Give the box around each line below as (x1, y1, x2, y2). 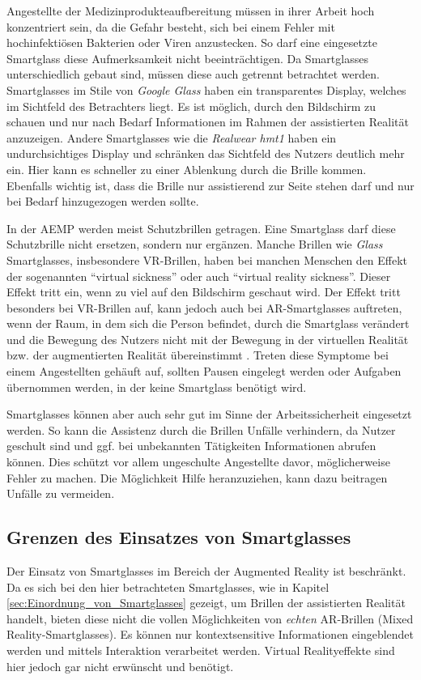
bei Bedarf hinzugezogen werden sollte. (6, 193, 199, 210)
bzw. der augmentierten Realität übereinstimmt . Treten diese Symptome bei (6, 346, 389, 363)
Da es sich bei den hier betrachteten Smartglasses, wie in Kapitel (6, 578, 330, 595)
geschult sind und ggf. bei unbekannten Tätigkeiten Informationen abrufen (6, 437, 376, 454)
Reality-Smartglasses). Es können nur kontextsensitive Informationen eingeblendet (6, 626, 415, 643)
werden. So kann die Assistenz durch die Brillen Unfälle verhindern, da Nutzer (6, 421, 396, 438)
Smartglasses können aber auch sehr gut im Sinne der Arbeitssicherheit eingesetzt (6, 406, 412, 423)
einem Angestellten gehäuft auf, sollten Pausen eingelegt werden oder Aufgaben (6, 363, 402, 380)
